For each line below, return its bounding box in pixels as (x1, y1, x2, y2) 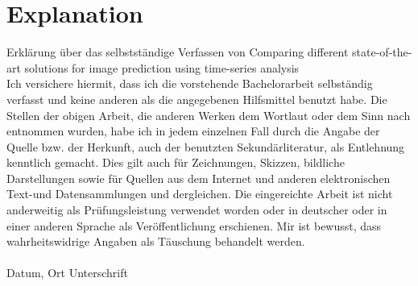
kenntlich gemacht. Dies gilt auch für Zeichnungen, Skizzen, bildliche (6, 154, 345, 171)
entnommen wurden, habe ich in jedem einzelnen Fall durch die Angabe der (6, 122, 380, 139)
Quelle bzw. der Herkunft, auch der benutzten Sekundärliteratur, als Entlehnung (6, 138, 405, 155)
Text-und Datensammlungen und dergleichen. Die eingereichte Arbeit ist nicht (6, 185, 393, 202)
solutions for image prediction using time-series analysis (24, 59, 300, 76)
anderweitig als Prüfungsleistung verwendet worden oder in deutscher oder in (6, 201, 387, 218)
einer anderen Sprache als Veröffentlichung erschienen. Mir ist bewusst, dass (6, 217, 382, 234)
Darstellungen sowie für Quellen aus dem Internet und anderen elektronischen (6, 169, 391, 186)
